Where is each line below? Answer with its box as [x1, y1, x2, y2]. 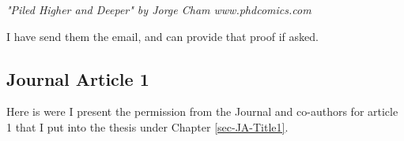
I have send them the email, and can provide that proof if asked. [6, 28, 319, 44]
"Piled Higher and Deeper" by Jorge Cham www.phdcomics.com [6, 2, 311, 17]
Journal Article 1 [6, 66, 149, 91]
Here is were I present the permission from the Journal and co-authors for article [6, 103, 398, 120]
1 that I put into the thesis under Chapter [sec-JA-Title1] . [6, 118, 289, 135]
